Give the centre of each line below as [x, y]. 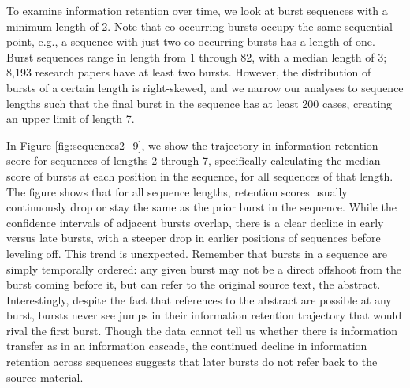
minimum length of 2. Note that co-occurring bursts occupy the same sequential [200, 26]
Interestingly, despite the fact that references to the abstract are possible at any [199, 299]
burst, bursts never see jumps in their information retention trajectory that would [204, 315]
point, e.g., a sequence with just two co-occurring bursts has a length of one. [191, 41]
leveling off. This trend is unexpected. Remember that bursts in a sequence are [197, 253]
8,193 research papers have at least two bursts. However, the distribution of [189, 72]
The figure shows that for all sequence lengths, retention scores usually [177, 191]
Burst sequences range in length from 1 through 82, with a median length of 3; [197, 56]
